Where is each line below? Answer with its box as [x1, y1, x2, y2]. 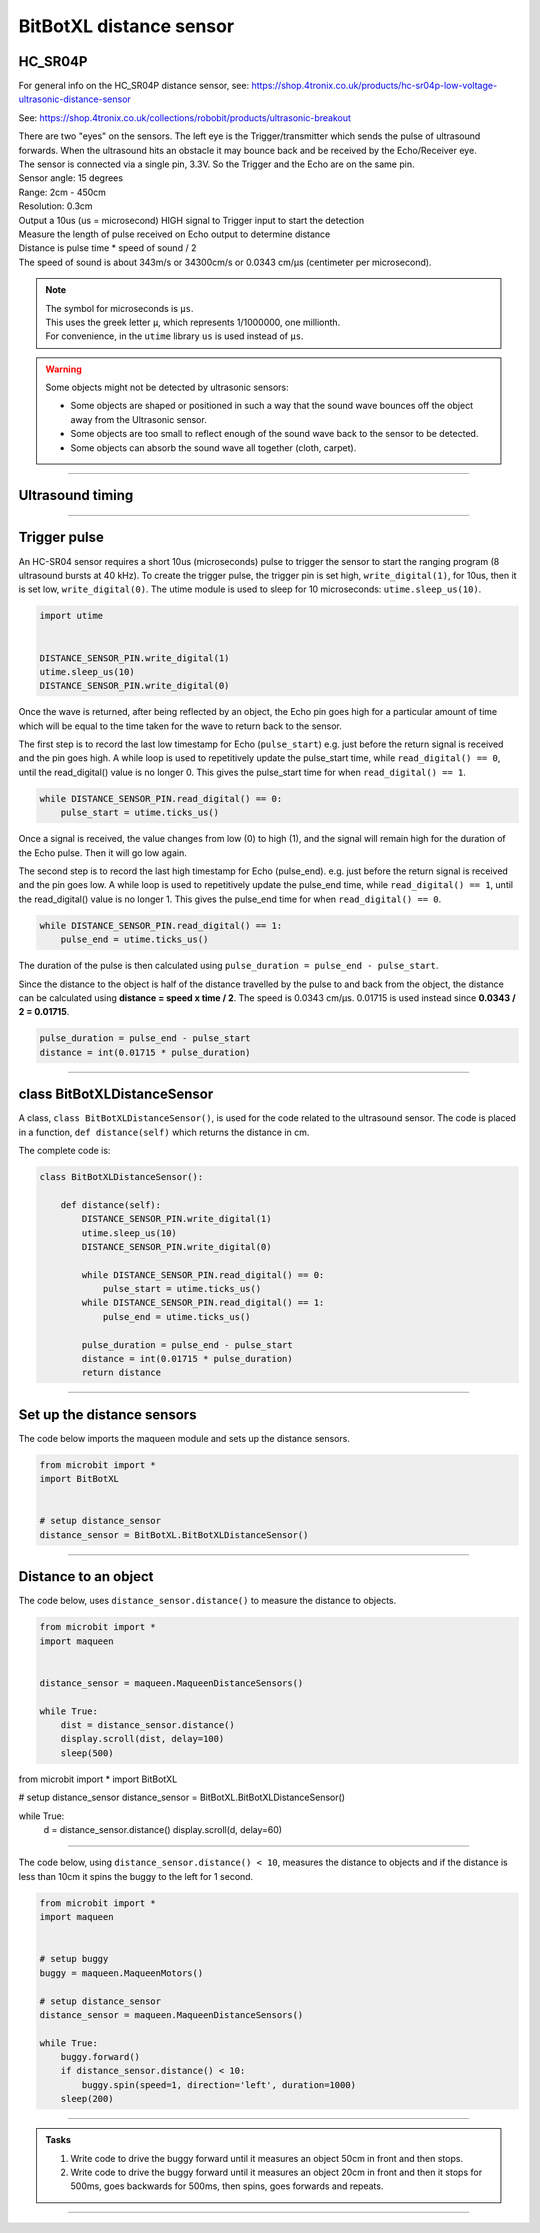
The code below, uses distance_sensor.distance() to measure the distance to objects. [18, 1595, 397, 1607]
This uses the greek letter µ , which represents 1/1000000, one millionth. [45, 316, 341, 328]
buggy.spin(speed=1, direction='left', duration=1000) [81, 2079, 357, 2090]
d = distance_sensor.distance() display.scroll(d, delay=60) [43, 1824, 283, 1835]
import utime [39, 610, 104, 622]
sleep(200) [60, 2093, 114, 2105]
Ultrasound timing [18, 487, 134, 504]
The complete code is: [18, 1144, 111, 1156]
